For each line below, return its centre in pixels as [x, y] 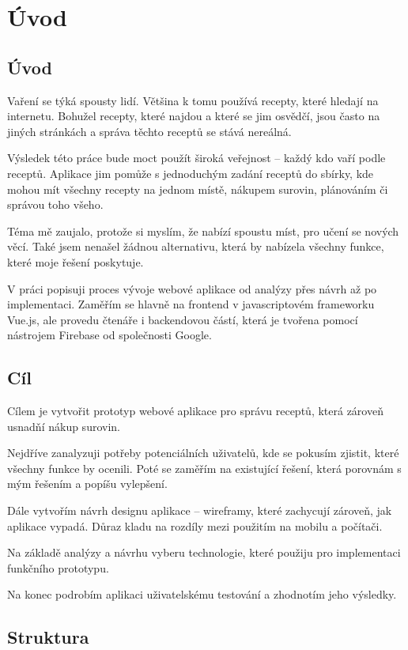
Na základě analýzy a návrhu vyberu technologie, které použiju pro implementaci [204, 552]
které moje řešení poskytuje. [76, 261]
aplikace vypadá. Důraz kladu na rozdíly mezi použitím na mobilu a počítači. [195, 525]
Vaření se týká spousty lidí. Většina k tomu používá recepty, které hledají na [193, 100]
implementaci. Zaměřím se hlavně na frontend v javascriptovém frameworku [191, 304]
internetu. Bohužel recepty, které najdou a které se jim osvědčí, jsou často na [194, 116]
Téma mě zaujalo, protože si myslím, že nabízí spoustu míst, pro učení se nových [203, 231]
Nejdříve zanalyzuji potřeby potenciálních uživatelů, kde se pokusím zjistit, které [203, 453]
